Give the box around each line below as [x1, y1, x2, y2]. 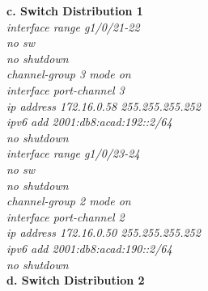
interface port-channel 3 [6, 81, 125, 98]
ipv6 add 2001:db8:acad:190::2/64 [6, 239, 172, 256]
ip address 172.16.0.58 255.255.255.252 [6, 97, 201, 114]
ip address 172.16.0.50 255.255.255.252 [6, 224, 201, 241]
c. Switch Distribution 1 [6, 2, 143, 19]
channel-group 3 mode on [6, 65, 131, 82]
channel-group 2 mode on [6, 192, 131, 209]
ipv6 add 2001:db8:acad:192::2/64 [6, 113, 172, 130]
